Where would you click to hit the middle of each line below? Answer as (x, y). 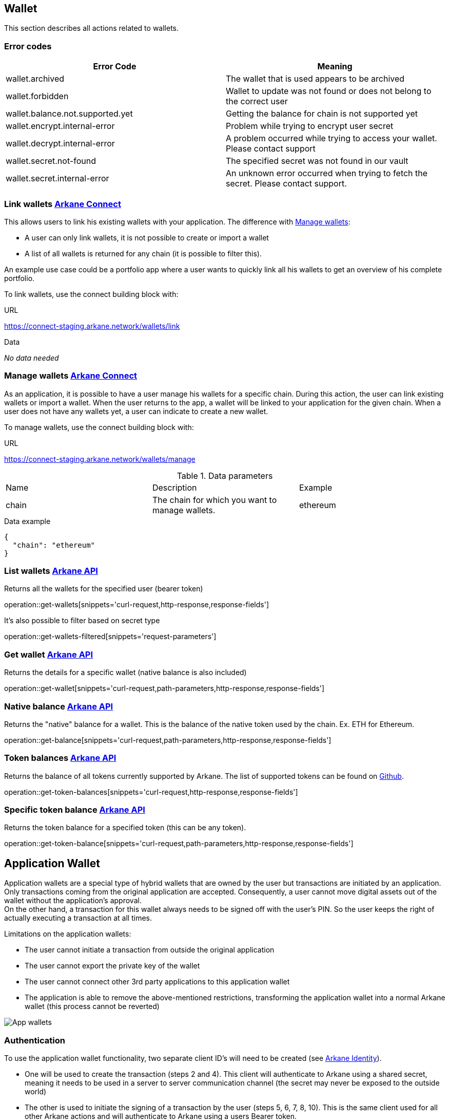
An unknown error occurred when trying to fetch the (327, 173)
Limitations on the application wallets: (68, 934)
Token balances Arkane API (60, 758)
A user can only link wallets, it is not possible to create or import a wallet (147, 237)
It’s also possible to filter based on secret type (82, 621)
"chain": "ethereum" (54, 545)
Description (174, 487)
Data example (27, 521)
